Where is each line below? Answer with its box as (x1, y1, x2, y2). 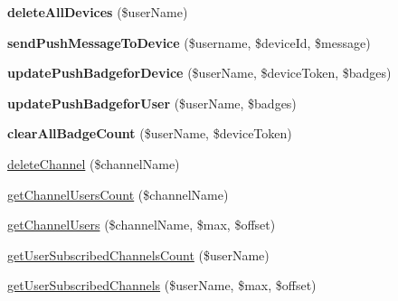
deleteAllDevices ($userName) (7, 3, 188, 21)
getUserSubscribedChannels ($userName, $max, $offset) (7, 276, 317, 295)
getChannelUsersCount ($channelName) (7, 184, 229, 203)
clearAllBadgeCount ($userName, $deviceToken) (7, 124, 292, 143)
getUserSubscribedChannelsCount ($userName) (7, 245, 270, 264)
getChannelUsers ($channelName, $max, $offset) (7, 215, 276, 234)
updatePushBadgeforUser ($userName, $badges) (7, 93, 297, 112)
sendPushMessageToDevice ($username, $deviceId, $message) (7, 33, 371, 52)
